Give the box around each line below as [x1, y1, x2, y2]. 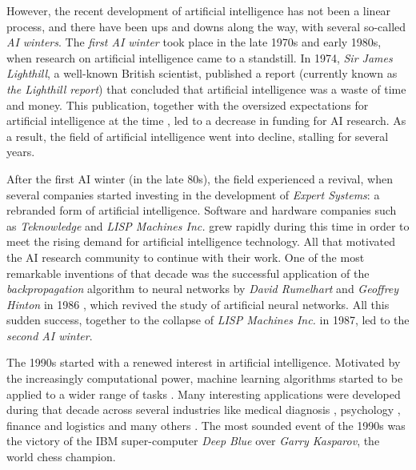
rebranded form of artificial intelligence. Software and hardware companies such [6, 202, 397, 219]
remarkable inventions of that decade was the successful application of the [6, 264, 370, 281]
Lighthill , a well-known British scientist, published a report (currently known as [6, 65, 398, 82]
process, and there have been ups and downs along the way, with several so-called [6, 18, 406, 34]
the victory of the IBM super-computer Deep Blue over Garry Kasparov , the [6, 432, 380, 449]
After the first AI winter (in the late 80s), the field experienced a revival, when [6, 170, 393, 187]
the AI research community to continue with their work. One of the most [6, 248, 365, 265]
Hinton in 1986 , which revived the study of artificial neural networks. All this [6, 295, 390, 312]
